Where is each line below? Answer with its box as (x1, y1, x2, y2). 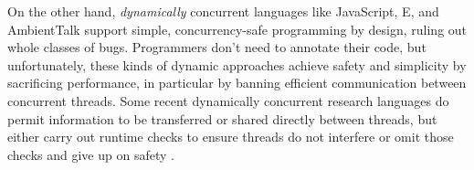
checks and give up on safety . (7, 144, 174, 164)
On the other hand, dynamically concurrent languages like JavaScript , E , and (7, 2, 439, 20)
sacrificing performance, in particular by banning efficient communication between (7, 73, 467, 92)
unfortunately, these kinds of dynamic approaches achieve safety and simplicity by (7, 55, 467, 74)
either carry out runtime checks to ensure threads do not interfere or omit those (7, 127, 454, 146)
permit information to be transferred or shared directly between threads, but (7, 109, 437, 128)
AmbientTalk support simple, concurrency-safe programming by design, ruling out (7, 19, 468, 38)
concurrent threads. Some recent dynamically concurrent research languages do (7, 90, 449, 110)
